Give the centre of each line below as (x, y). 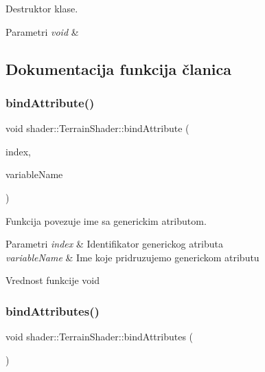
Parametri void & (42, 31)
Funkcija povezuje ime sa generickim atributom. (106, 220)
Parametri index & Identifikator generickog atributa (114, 244)
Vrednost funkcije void (53, 280)
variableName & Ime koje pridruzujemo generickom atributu (132, 257)
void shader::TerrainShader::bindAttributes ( (100, 337)
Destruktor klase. (42, 8)
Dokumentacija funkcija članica (119, 68)
